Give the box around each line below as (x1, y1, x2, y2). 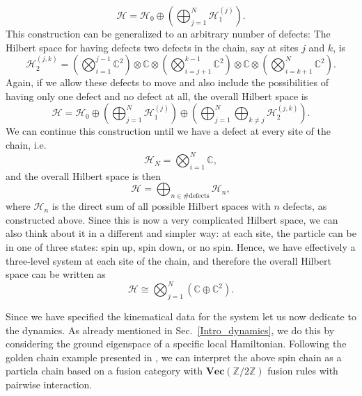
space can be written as (6, 267, 106, 281)
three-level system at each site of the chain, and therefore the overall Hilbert (6, 253, 331, 267)
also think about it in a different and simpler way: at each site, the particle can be (6, 226, 356, 240)
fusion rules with (267, 363, 338, 378)
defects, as (283, 199, 327, 213)
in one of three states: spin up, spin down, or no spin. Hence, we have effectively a (6, 240, 356, 254)
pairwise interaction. (6, 377, 93, 392)
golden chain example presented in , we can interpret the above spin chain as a (6, 349, 342, 364)
